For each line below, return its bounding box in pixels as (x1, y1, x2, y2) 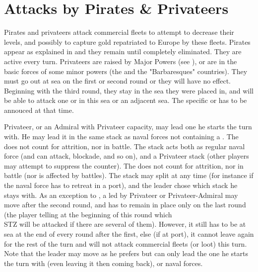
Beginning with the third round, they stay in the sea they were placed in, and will (4, 85, 254, 95)
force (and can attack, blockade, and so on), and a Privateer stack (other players (4, 151, 249, 161)
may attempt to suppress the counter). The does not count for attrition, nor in (4, 160, 244, 171)
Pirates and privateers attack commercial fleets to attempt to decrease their (4, 27, 234, 37)
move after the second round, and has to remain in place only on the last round (4, 199, 246, 210)
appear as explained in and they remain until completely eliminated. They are (4, 46, 242, 57)
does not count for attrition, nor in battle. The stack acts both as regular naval (4, 141, 245, 151)
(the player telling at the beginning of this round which (4, 209, 172, 219)
